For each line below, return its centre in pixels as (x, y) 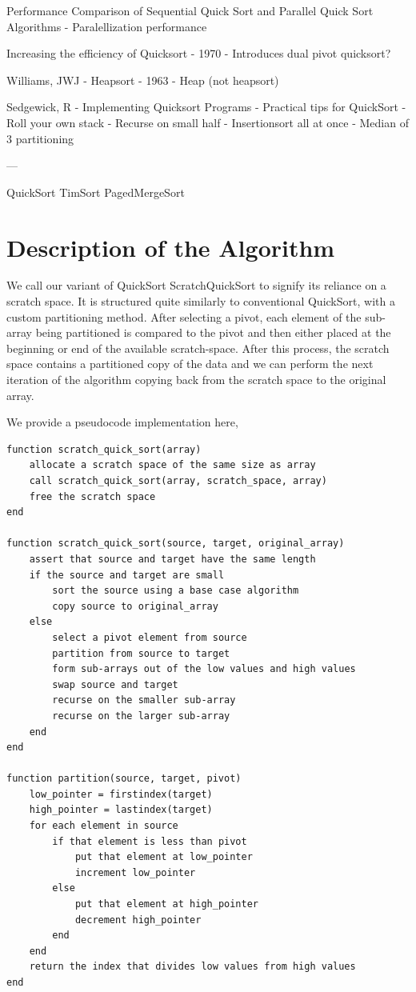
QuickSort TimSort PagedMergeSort (96, 192)
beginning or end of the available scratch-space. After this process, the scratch (198, 348)
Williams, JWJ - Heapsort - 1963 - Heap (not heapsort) (143, 80)
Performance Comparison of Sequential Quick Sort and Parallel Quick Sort (190, 10)
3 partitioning (40, 138)
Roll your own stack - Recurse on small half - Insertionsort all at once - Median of (208, 122)
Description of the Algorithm (171, 247)
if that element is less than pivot (150, 841)
